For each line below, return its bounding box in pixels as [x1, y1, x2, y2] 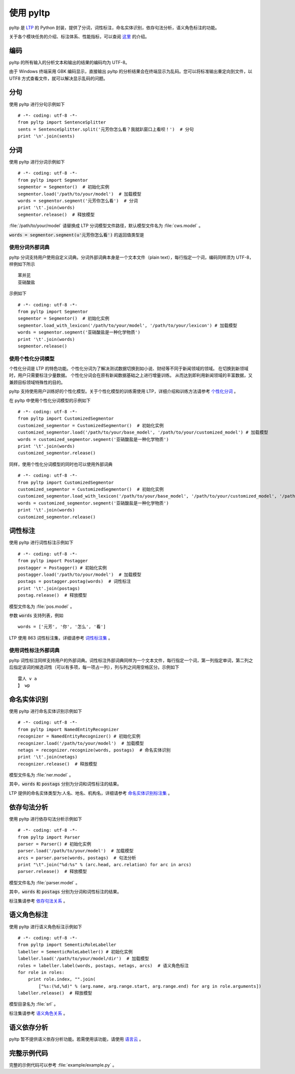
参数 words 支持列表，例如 [9, 612, 64, 618]
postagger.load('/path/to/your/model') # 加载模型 [18, 571, 142, 577]
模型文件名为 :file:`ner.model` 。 [9, 772, 74, 778]
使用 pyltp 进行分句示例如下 [9, 101, 65, 107]
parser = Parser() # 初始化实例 [18, 841, 91, 847]
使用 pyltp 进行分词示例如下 [9, 159, 65, 165]
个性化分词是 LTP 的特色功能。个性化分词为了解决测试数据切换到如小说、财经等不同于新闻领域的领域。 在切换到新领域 [9, 366, 249, 371]
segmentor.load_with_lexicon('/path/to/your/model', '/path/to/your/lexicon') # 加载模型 [18, 323, 237, 328]
